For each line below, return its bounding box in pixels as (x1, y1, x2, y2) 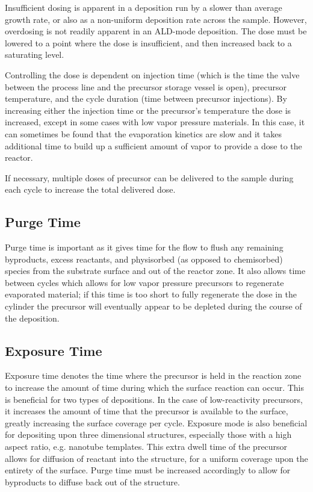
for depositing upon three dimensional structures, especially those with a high (5, 428, 292, 441)
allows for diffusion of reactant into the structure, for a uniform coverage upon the (5, 452, 308, 464)
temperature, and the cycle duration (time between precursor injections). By (5, 92, 287, 105)
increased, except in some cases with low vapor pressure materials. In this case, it (5, 116, 305, 128)
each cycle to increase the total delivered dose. (5, 183, 176, 196)
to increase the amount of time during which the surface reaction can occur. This (5, 381, 305, 394)
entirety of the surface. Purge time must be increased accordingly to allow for (5, 464, 291, 476)
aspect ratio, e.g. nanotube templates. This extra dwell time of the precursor (5, 440, 288, 453)
